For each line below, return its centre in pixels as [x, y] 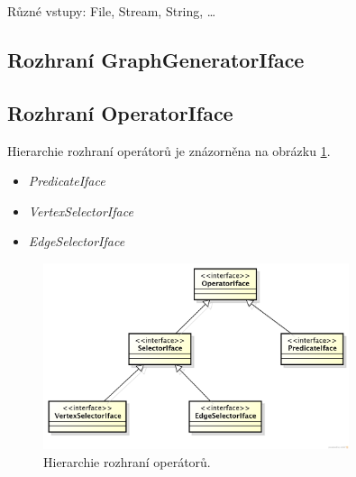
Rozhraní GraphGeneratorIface [156, 59]
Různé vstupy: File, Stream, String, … [112, 11]
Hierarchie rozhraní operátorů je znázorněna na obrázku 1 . [169, 150]
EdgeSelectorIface [77, 241]
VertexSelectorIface [81, 211]
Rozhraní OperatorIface [120, 112]
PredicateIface [67, 181]
